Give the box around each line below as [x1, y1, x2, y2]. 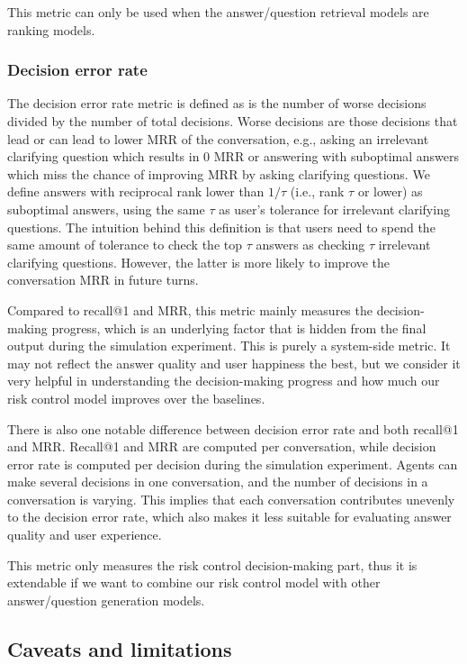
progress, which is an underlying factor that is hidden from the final [51, 318, 427, 337]
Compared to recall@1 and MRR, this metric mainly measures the [7, 300, 373, 319]
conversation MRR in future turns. [7, 270, 199, 289]
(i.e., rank [290, 182, 345, 201]
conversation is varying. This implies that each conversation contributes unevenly [7, 489, 455, 508]
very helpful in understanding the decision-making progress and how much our [7, 371, 440, 390]
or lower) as [357, 182, 423, 201]
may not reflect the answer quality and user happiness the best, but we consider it [7, 353, 461, 372]
